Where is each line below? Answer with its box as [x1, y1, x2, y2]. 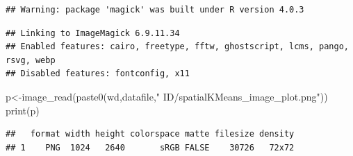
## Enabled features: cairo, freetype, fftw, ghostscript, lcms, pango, [6, 42, 349, 52]
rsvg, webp [6, 55, 56, 65]
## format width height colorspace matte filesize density [6, 129, 295, 139]
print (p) [6, 103, 40, 117]
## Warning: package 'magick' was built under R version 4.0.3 [6, 5, 304, 15]
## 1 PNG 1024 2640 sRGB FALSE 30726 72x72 [6, 142, 295, 153]
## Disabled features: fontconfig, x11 [6, 69, 190, 79]
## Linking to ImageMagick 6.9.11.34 [6, 28, 180, 38]
